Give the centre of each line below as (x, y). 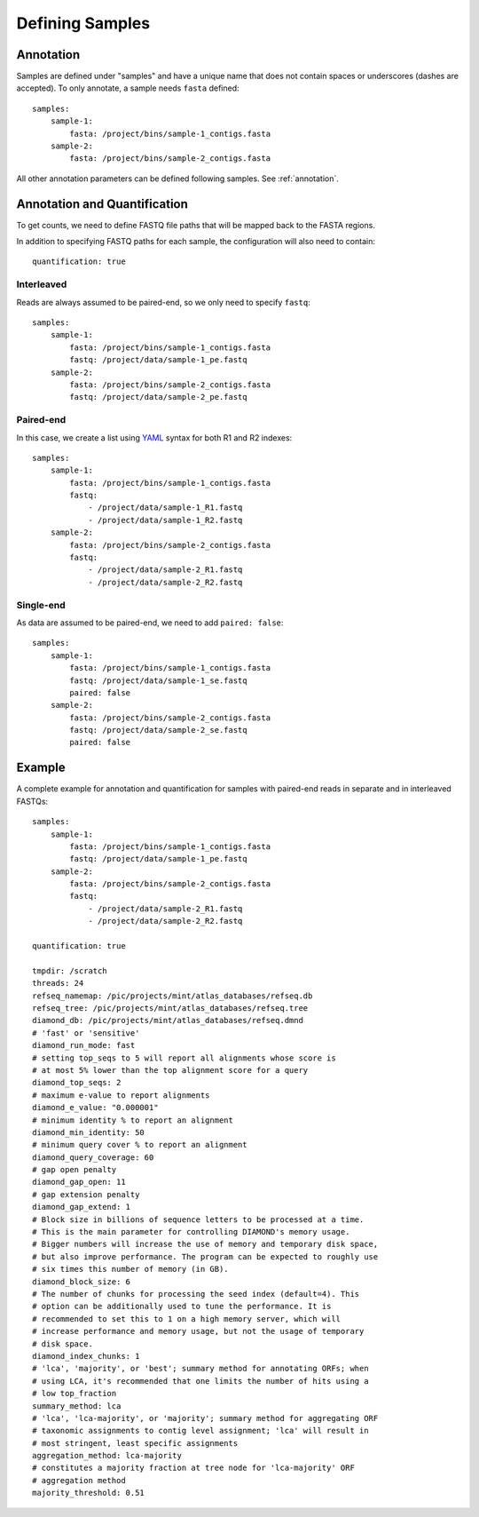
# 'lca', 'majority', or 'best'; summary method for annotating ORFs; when (200, 1369)
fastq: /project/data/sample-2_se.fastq (158, 730)
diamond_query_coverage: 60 (93, 1157)
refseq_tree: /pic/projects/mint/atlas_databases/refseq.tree (170, 1008)
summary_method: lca (77, 1406)
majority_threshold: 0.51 (89, 1493)
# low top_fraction (75, 1394)
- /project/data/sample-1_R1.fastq (165, 508)
